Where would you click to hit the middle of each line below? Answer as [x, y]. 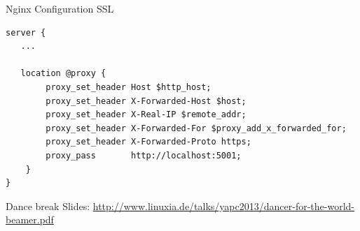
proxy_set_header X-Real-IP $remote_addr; [146, 115]
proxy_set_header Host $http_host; [129, 87]
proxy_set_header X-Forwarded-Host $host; [146, 101]
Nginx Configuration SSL [60, 8]
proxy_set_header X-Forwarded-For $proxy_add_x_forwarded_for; [196, 128]
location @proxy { [63, 74]
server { [26, 32]
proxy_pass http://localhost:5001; [144, 155]
